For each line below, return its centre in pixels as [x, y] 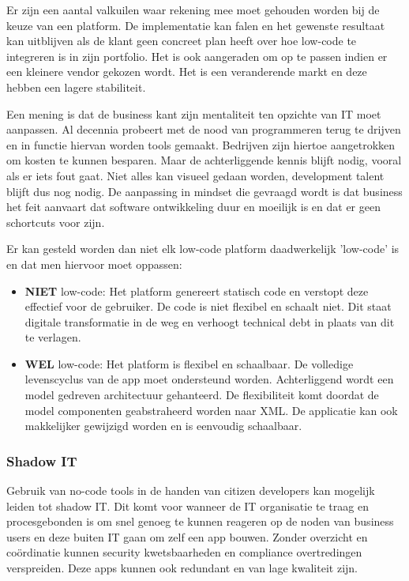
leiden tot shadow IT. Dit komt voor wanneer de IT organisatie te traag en [188, 506]
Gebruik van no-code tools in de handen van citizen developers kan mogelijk [191, 490]
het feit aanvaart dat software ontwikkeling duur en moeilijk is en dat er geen [193, 207]
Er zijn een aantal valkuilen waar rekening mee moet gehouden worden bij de [193, 9]
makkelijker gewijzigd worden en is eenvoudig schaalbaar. [163, 426]
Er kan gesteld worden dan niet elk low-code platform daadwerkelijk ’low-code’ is [203, 249]
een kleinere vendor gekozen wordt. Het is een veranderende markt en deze [187, 72]
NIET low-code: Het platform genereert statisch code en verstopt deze [197, 290]
